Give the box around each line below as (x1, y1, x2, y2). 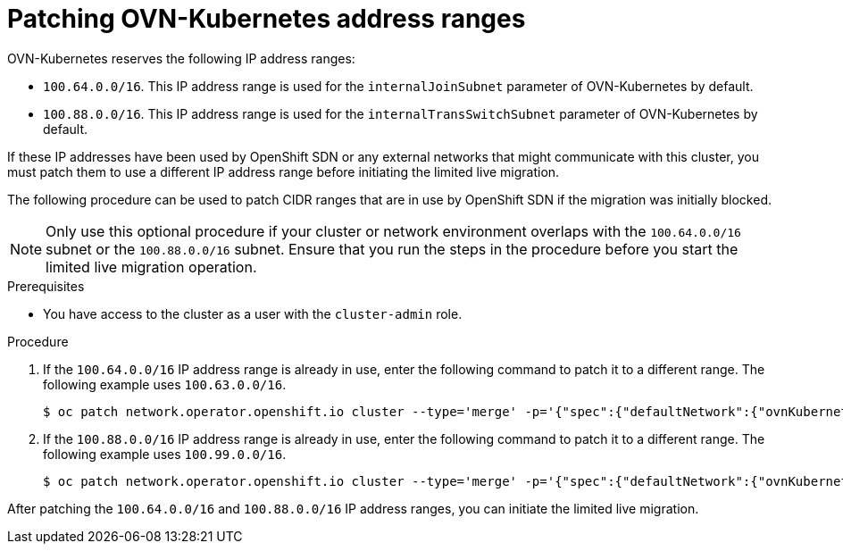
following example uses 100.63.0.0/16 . (43, 376, 287, 392)
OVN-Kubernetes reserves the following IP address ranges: (7, 50, 355, 66)
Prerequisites (7, 278, 85, 294)
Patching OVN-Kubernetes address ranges (7, 4, 526, 34)
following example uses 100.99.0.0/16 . (43, 446, 287, 462)
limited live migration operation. (46, 257, 257, 276)
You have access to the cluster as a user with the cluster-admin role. (43, 305, 463, 321)
